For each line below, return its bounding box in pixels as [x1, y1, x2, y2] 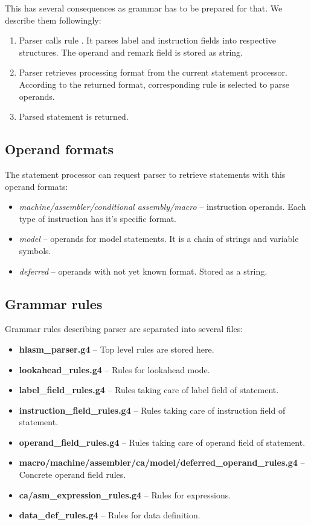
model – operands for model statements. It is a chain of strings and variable [19, 232, 299, 245]
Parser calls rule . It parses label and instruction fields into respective [19, 34, 277, 47]
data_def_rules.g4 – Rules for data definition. [19, 509, 200, 521]
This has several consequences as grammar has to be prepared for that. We [5, 2, 283, 14]
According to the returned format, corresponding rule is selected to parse [19, 77, 289, 90]
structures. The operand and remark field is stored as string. [19, 45, 243, 58]
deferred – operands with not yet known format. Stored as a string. [19, 264, 268, 277]
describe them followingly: [5, 13, 101, 26]
